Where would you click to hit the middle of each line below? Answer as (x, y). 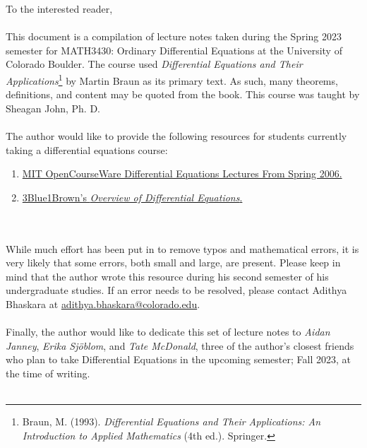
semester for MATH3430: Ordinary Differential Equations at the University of (174, 50)
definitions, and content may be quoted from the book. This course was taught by (183, 94)
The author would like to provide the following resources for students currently (176, 136)
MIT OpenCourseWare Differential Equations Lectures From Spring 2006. (182, 173)
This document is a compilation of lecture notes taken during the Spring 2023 (174, 36)
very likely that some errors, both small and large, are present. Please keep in (173, 263)
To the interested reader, (59, 8)
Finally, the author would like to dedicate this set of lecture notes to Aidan (168, 332)
